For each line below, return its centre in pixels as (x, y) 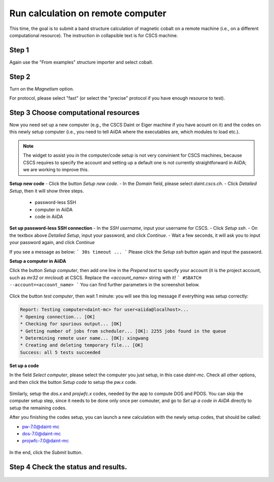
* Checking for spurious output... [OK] (71, 324)
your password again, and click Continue (52, 243)
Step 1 (19, 50)
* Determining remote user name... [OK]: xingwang (84, 338)
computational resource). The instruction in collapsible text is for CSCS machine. (94, 35)
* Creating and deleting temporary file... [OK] (82, 345)
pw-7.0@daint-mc (41, 427)
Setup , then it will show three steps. (47, 191)
